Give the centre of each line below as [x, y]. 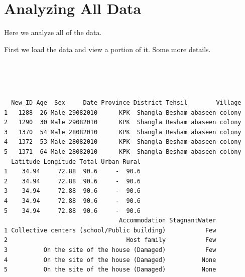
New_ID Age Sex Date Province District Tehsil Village [126, 103]
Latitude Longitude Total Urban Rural [76, 162]
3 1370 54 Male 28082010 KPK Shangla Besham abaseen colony [123, 132]
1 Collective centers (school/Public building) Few [110, 230]
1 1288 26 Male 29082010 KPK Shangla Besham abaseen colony [123, 112]
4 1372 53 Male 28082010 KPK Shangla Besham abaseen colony [123, 142]
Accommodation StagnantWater [168, 221]
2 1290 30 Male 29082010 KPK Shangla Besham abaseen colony [123, 122]
